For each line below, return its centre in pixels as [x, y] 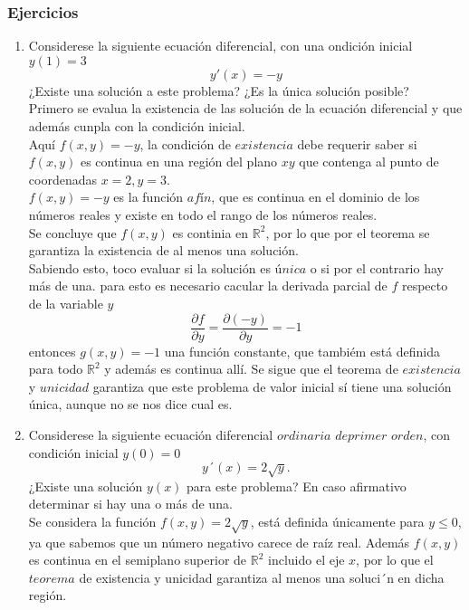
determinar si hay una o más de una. [130, 504]
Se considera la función [92, 521]
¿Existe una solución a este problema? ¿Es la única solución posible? [219, 90]
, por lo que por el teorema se [348, 232]
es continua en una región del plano [179, 162]
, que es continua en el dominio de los [316, 197]
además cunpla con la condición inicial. [137, 126]
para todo [56, 369]
